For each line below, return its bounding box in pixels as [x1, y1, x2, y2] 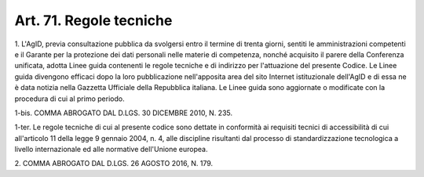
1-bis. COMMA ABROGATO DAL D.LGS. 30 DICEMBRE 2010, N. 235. [14, 108, 233, 117]
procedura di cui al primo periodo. [14, 94, 125, 103]
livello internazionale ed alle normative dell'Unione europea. [14, 145, 208, 154]
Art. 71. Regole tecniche [14, 12, 173, 29]
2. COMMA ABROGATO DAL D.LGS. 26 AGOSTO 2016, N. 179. [14, 159, 214, 168]
